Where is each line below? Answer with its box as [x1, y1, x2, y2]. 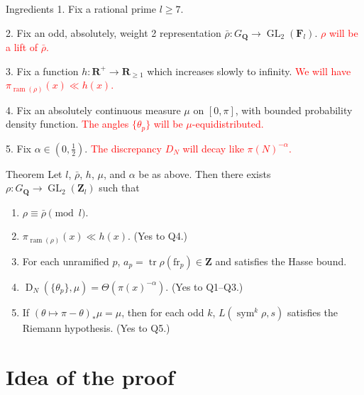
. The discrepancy [84, 140, 162, 155]
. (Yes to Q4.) [128, 228, 188, 243]
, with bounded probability [235, 102, 353, 117]
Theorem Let [6, 166, 62, 181]
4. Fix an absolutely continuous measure [6, 102, 181, 117]
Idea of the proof [6, 362, 175, 391]
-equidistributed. [192, 116, 264, 131]
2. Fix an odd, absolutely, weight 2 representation [6, 25, 221, 40]
